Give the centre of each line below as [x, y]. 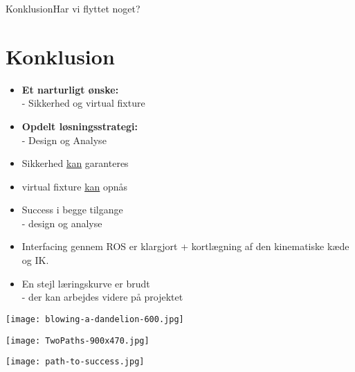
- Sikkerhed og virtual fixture [83, 103]
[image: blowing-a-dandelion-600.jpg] [95, 319]
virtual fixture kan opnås [75, 186]
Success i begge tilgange [72, 210]
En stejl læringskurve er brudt [86, 283]
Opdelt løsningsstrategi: [80, 126]
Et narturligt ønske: [70, 89]
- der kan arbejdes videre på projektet [102, 297]
